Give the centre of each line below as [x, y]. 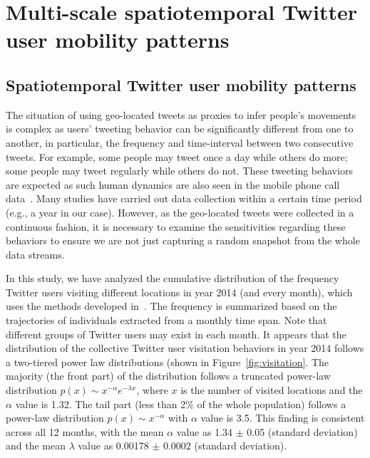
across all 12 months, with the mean [85, 431]
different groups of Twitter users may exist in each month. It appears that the [176, 334]
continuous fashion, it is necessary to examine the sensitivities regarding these [176, 226]
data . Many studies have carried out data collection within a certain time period [184, 198]
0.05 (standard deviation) [302, 431]
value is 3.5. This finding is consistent [283, 418]
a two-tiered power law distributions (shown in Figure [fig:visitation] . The [167, 361]
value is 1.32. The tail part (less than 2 [101, 404]
